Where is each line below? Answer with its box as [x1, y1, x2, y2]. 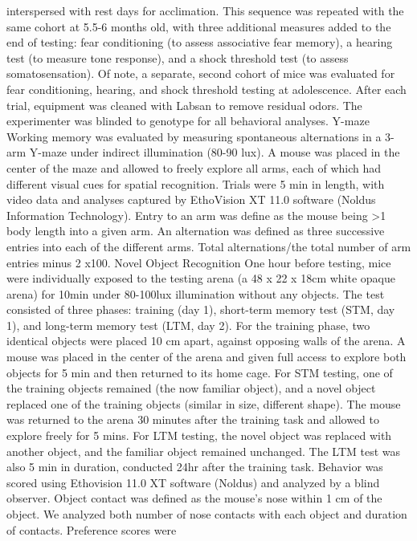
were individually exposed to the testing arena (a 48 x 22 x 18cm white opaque [6, 270, 395, 287]
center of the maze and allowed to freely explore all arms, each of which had [6, 159, 382, 176]
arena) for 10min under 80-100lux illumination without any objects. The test [6, 285, 385, 302]
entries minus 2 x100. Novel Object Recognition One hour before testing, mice [6, 254, 391, 270]
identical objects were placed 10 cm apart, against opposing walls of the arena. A [6, 332, 406, 349]
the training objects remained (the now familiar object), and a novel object [6, 380, 376, 397]
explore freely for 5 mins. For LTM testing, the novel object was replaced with [6, 427, 392, 444]
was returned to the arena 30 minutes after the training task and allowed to [6, 411, 379, 428]
